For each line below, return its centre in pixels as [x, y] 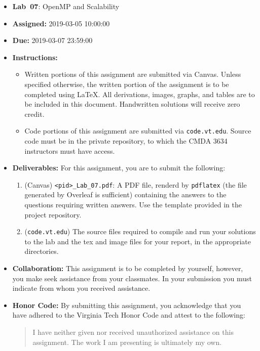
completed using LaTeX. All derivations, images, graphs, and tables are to [140, 94]
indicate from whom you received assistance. [81, 288]
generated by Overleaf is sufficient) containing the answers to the [125, 194]
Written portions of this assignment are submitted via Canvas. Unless [133, 74]
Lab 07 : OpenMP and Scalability [66, 6]
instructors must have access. [70, 150]
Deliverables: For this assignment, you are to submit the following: [119, 168]
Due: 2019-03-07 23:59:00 [52, 40]
